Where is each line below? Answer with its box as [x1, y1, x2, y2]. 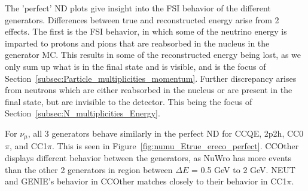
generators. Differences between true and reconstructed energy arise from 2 [5, 13, 279, 26]
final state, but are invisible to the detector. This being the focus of [5, 95, 252, 107]
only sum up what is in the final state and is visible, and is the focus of [5, 60, 266, 72]
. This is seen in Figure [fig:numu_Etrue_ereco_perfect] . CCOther [51, 140, 299, 152]
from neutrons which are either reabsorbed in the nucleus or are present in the [5, 84, 292, 96]
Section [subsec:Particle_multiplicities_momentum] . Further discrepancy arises [5, 72, 297, 84]
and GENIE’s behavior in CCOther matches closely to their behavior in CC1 [5, 175, 287, 187]
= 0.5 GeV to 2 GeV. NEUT [191, 163, 295, 175]
